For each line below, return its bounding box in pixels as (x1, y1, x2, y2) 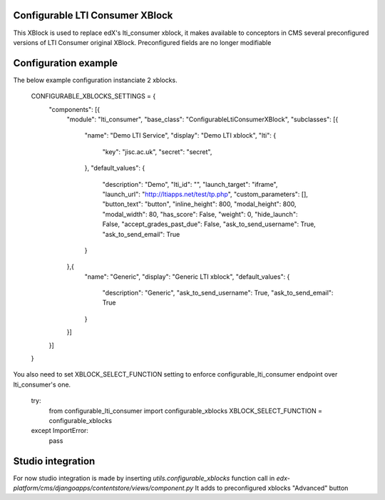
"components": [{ (48, 105, 101, 113)
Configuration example (13, 57, 118, 69)
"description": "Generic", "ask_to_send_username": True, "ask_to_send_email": (102, 289, 334, 297)
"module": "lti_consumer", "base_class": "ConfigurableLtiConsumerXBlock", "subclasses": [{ (66, 115, 339, 123)
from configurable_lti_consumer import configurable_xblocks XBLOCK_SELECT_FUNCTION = (48, 407, 323, 415)
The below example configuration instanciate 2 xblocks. (13, 76, 178, 84)
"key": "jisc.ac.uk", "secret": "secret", (102, 147, 212, 156)
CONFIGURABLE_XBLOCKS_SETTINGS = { (31, 92, 156, 101)
